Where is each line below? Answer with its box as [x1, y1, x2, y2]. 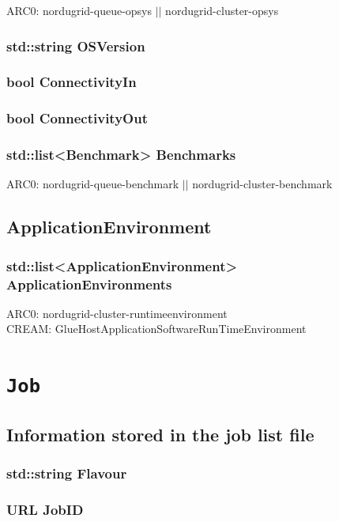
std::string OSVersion [6, 36, 145, 55]
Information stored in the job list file [6, 422, 315, 446]
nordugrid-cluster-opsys [165, 2, 279, 18]
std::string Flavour [6, 463, 127, 483]
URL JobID [6, 500, 84, 520]
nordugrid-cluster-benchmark [192, 176, 333, 192]
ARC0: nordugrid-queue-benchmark [6, 176, 179, 192]
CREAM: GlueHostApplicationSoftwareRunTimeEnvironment [6, 320, 307, 337]
